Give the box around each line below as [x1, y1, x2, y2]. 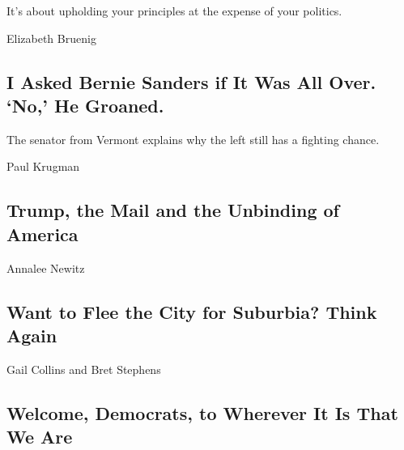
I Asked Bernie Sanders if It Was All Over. [6, 69, 376, 94]
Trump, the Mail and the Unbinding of [6, 197, 339, 223]
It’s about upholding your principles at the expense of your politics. [6, 2, 342, 19]
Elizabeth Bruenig [6, 29, 96, 46]
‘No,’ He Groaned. [6, 92, 164, 117]
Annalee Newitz [6, 259, 85, 276]
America [6, 221, 79, 246]
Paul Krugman [6, 158, 80, 175]
